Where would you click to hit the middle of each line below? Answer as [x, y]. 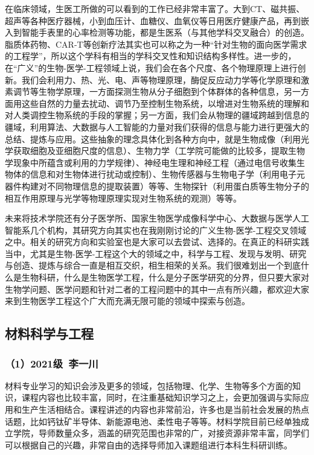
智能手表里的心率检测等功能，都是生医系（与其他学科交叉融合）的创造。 [165, 32]
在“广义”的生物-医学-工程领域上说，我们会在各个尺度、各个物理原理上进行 [151, 67]
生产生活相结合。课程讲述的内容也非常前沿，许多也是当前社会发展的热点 [165, 409]
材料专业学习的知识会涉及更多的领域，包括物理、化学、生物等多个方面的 [149, 385]
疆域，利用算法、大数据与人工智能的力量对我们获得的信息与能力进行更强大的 [157, 126]
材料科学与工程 [49, 333]
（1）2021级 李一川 [52, 363]
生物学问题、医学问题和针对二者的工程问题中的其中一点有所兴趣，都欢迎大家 [157, 289]
